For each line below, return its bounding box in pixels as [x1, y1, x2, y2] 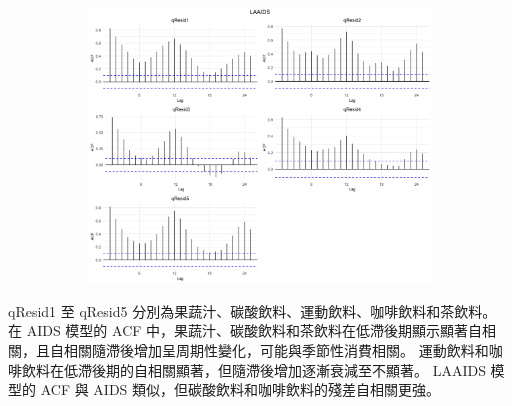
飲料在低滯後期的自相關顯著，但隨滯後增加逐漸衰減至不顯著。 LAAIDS [21, 359, 486, 380]
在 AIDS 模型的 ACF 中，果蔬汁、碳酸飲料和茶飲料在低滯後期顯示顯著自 [8, 320, 483, 341]
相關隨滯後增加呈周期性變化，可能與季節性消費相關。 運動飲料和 [63, 339, 489, 360]
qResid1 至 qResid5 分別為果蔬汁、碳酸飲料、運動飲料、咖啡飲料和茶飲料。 [8, 300, 497, 321]
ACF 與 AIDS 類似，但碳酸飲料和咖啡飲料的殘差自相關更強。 [40, 379, 441, 400]
